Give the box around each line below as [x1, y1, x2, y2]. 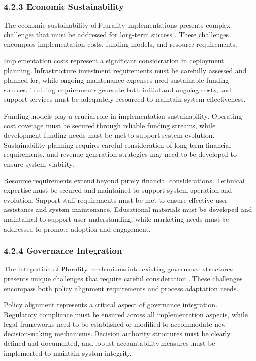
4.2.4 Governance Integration [4, 244, 122, 257]
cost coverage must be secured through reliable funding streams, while [4, 120, 216, 130]
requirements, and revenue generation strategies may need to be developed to [4, 149, 237, 159]
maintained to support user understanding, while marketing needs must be [4, 213, 229, 224]
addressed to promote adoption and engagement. [4, 223, 151, 234]
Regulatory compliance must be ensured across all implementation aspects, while [4, 309, 248, 319]
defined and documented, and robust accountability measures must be [4, 338, 215, 348]
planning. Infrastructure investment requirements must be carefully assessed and [4, 65, 247, 75]
